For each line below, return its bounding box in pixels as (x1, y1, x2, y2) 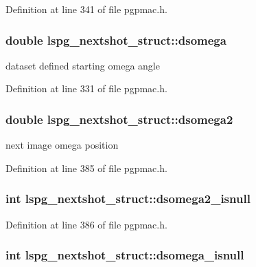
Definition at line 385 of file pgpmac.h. (5, 160, 167, 175)
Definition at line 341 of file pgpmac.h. (5, 2, 167, 16)
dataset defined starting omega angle (5, 58, 160, 72)
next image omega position (5, 138, 119, 152)
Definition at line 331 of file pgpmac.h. (5, 81, 167, 96)
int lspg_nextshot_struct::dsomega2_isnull (5, 190, 251, 207)
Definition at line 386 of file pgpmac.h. (5, 217, 167, 231)
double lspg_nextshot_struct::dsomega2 (5, 110, 233, 127)
